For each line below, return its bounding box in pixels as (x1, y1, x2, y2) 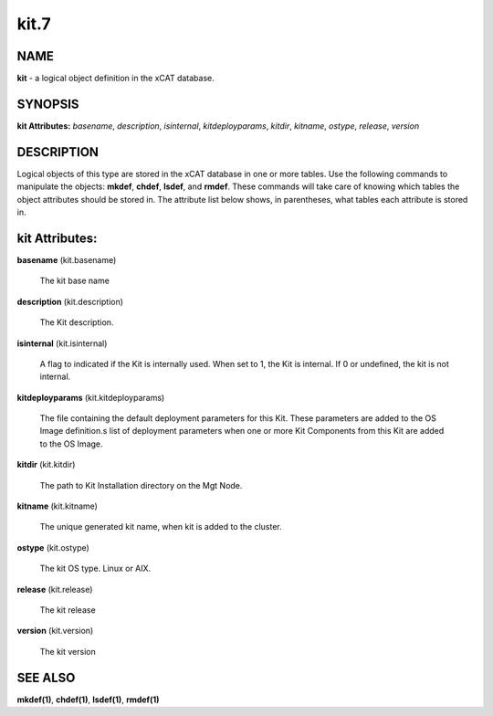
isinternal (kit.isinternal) (16, 338, 108, 349)
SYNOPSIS (16, 96, 79, 111)
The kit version (39, 646, 96, 657)
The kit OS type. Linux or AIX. (39, 563, 152, 574)
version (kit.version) (16, 626, 94, 637)
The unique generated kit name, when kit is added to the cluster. (39, 521, 282, 532)
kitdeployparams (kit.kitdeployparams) (16, 392, 165, 403)
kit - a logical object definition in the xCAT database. (16, 73, 215, 84)
